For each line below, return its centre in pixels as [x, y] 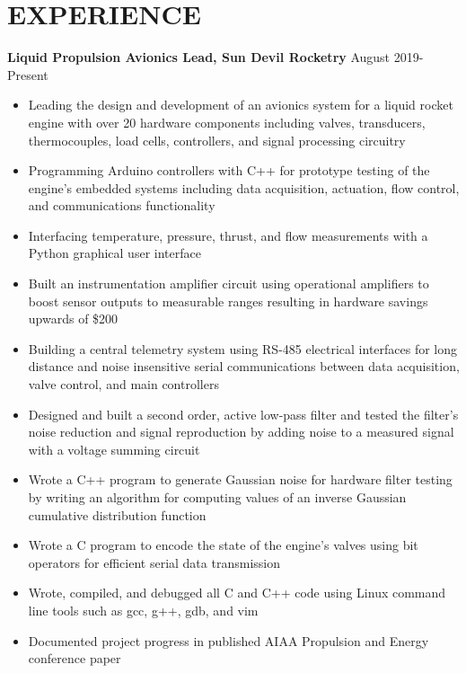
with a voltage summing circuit [114, 449]
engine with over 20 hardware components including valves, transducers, [227, 122]
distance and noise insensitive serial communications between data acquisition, [244, 366]
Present [28, 74]
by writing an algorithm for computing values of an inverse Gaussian [217, 497]
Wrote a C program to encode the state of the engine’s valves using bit [223, 545]
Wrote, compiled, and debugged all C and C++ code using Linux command [237, 593]
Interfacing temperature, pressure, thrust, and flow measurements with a [228, 235]
